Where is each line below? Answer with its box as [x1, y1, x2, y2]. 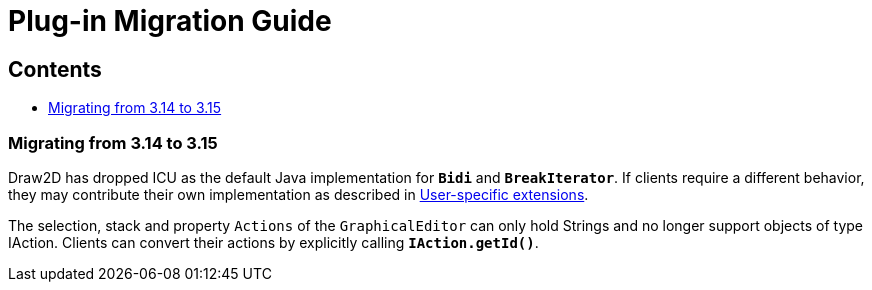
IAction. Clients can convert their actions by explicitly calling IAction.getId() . [8, 233, 539, 251]
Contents [8, 56, 102, 82]
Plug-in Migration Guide [8, 4, 332, 38]
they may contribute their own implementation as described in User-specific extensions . [8, 185, 589, 203]
